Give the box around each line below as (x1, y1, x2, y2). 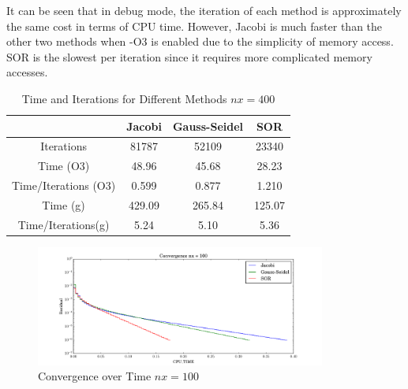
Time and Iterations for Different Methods (21, 90, 227, 106)
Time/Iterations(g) (17, 216, 110, 232)
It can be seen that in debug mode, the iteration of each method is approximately (6, 2, 402, 18)
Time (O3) (37, 157, 90, 174)
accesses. (6, 64, 48, 80)
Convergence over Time (38, 368, 152, 384)
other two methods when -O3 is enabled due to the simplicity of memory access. (6, 33, 394, 50)
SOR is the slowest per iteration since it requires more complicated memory (6, 48, 372, 65)
